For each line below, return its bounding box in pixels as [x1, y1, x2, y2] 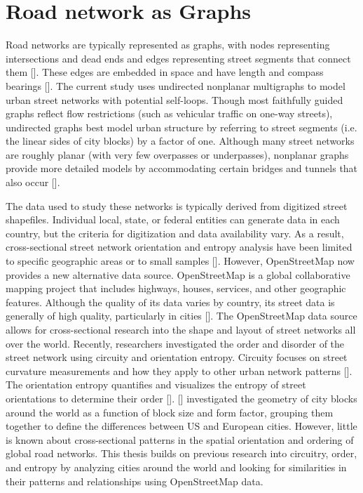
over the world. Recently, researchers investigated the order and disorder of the [6, 336, 345, 350]
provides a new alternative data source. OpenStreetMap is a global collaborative [6, 267, 350, 282]
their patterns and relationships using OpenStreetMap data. [6, 473, 263, 488]
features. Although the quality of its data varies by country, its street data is [6, 294, 335, 309]
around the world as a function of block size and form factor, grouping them [6, 405, 334, 419]
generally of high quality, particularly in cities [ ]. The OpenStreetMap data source [6, 308, 357, 323]
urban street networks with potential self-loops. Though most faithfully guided [6, 92, 343, 107]
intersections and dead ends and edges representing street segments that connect [6, 51, 351, 65]
